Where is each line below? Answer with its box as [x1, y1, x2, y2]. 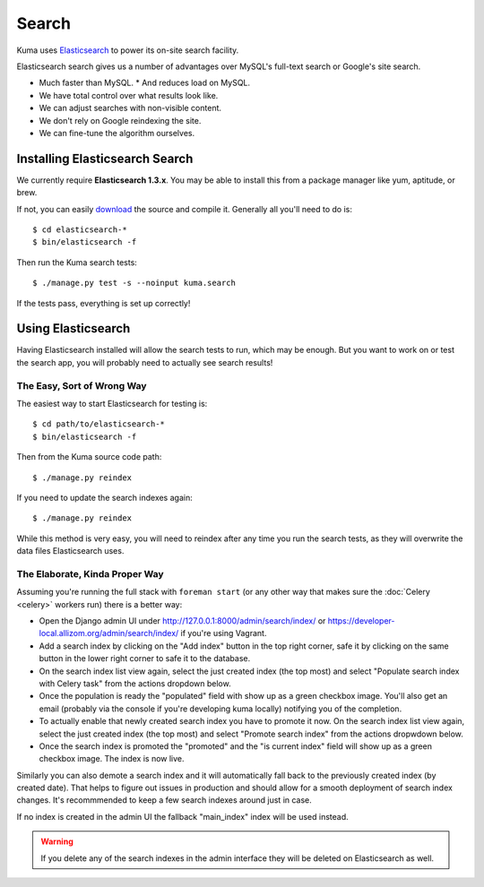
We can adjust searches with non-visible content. [39, 103, 222, 114]
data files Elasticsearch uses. [16, 546, 125, 556]
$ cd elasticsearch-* [32, 224, 127, 235]
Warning [40, 836, 73, 847]
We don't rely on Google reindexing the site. [39, 115, 202, 125]
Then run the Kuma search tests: [16, 256, 138, 268]
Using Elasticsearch [16, 321, 131, 336]
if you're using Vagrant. [180, 628, 267, 639]
